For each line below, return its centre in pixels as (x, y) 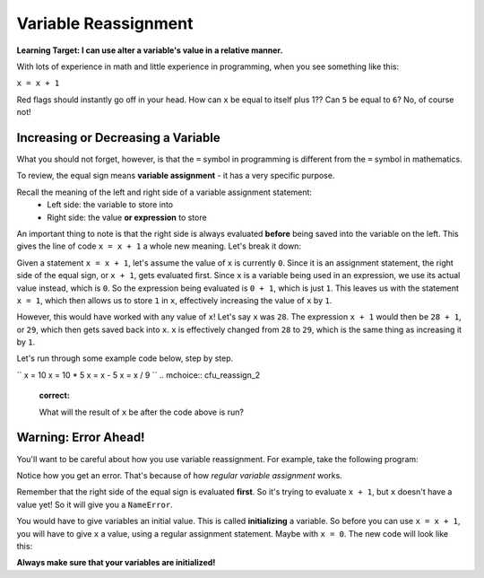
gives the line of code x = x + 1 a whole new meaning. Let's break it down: (159, 246)
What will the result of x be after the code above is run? (141, 412)
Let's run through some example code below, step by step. (125, 358)
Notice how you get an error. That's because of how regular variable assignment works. (179, 475)
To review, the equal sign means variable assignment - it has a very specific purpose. (176, 176)
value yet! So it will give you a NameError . (95, 504)
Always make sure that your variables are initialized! (116, 563)
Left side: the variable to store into (110, 205)
